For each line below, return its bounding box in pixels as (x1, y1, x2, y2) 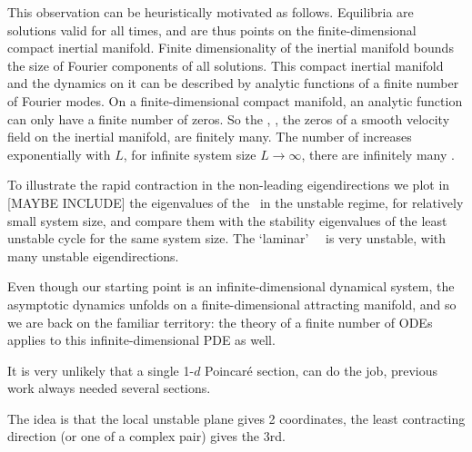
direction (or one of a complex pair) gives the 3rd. (7, 427, 286, 446)
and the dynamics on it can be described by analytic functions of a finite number (7, 74, 459, 93)
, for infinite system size (123, 144, 256, 163)
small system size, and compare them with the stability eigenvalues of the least (7, 211, 447, 230)
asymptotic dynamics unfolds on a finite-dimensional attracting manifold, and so (7, 294, 457, 313)
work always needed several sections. (7, 378, 211, 398)
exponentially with (7, 144, 111, 163)
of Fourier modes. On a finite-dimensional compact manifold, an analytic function (7, 91, 463, 110)
